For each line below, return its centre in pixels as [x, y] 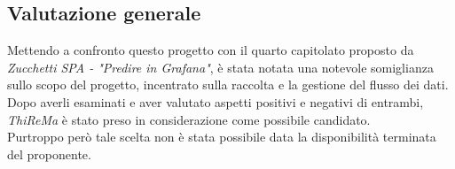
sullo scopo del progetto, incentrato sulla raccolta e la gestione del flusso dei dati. [228, 84]
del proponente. [49, 154]
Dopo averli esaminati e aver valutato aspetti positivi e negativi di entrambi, [216, 101]
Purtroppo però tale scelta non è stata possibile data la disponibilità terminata [222, 137]
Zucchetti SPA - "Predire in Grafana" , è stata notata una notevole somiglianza [220, 67]
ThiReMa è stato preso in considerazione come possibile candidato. [189, 119]
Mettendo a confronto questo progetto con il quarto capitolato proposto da [211, 50]
